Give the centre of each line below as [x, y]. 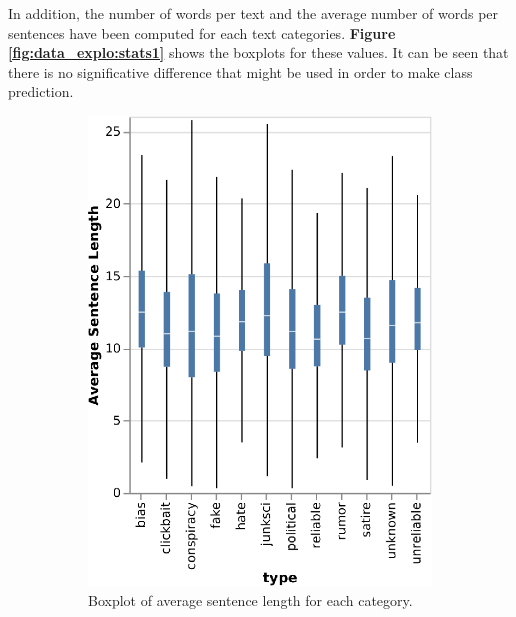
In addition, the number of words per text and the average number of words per [253, 13]
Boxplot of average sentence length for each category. [250, 600]
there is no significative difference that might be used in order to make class [240, 71]
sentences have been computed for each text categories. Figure [202, 32]
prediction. [41, 91]
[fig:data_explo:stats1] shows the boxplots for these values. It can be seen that [258, 52]
